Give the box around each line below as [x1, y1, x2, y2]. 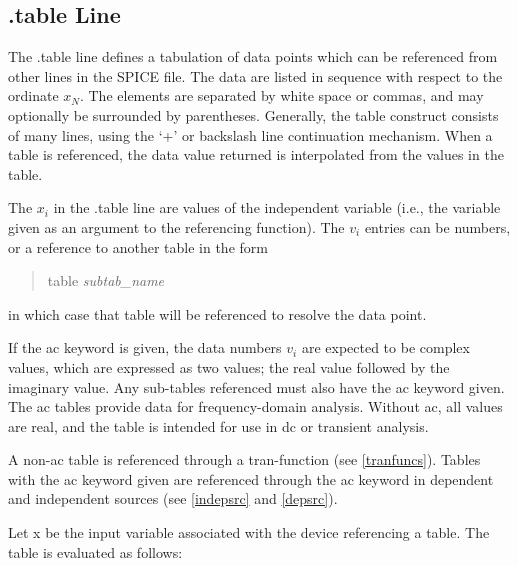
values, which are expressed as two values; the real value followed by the [8, 356, 450, 377]
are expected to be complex [301, 337, 470, 358]
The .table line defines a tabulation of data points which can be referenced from [8, 46, 498, 67]
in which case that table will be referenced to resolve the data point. [8, 303, 427, 324]
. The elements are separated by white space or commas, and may [79, 85, 484, 106]
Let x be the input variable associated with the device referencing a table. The [8, 522, 490, 543]
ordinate [8, 85, 59, 106]
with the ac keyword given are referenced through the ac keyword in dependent [8, 468, 494, 489]
